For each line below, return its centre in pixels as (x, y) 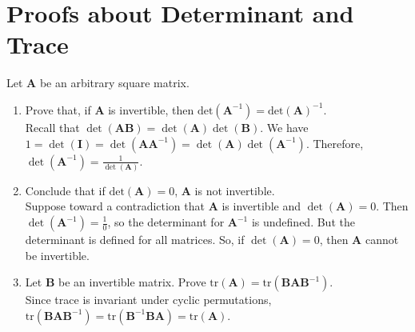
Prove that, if (58, 109)
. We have (284, 127)
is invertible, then (151, 109)
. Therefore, (335, 143)
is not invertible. (235, 190)
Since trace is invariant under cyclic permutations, (148, 300)
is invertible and (261, 206)
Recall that (52, 127)
